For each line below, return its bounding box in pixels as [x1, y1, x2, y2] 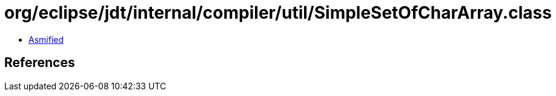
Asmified [28, 34, 64, 45]
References [4, 55, 75, 71]
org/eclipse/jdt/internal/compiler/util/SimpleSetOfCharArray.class [4, 2, 552, 23]
